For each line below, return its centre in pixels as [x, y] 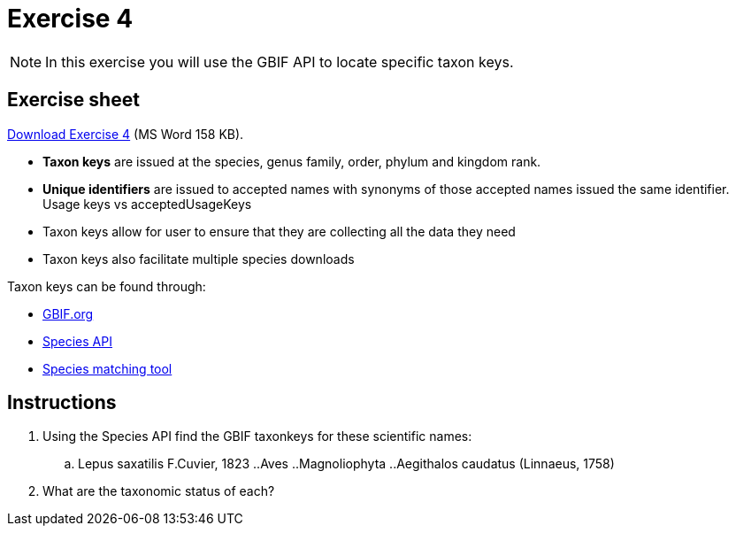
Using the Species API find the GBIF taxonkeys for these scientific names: [257, 436]
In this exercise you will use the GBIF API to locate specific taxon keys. [280, 62]
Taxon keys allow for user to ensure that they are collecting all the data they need [279, 231]
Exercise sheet [73, 100]
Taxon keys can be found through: [107, 286]
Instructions [62, 403]
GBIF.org [68, 313]
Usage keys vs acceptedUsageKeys [147, 204]
